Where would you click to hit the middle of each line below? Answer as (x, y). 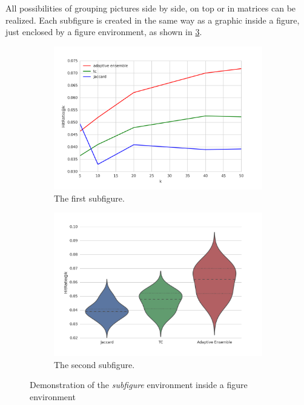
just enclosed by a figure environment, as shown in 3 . (104, 32)
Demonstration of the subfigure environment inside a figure (139, 385)
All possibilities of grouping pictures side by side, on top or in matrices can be (151, 8)
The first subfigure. (89, 198)
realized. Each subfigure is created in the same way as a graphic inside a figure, (153, 20)
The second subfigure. (94, 364)
